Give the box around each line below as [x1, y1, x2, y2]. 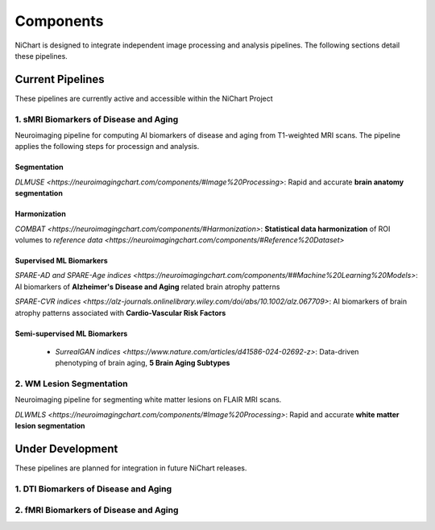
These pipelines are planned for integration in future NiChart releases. [14, 463, 247, 473]
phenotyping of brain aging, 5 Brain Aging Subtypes [55, 358, 230, 368]
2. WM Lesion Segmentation [14, 379, 128, 390]
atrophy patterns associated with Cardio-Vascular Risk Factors [14, 308, 226, 317]
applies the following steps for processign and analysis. [14, 142, 200, 151]
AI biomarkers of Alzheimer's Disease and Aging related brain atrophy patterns [14, 282, 280, 292]
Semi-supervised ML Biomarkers [14, 329, 128, 338]
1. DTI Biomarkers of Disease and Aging [14, 483, 172, 495]
